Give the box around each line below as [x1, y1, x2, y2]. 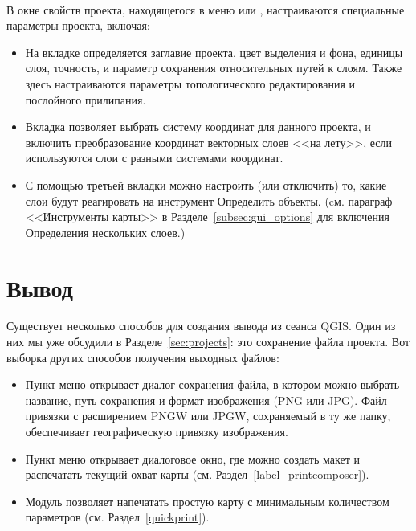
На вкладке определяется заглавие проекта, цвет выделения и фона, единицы [25, 43, 403, 60]
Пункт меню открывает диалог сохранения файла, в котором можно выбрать [25, 376, 400, 393]
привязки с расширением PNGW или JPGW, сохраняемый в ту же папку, [25, 407, 391, 424]
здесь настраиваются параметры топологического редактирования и [25, 75, 356, 92]
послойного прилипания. [25, 91, 146, 108]
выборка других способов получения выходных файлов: [6, 349, 279, 366]
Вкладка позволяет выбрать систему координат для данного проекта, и [25, 118, 371, 135]
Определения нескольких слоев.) [25, 223, 186, 240]
